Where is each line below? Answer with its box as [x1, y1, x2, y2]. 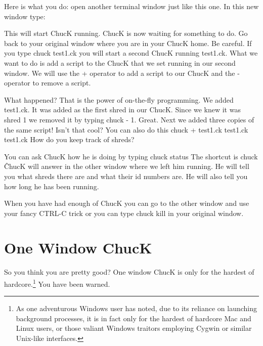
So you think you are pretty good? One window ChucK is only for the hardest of [4, 267, 254, 277]
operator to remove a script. [4, 77, 91, 88]
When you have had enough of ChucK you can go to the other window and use [4, 198, 249, 208]
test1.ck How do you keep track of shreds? [4, 134, 135, 145]
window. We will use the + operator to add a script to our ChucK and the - [4, 67, 240, 78]
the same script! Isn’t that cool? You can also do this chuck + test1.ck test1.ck [4, 124, 248, 135]
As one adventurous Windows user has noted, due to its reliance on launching [16, 303, 257, 314]
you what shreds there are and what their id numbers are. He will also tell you [4, 170, 248, 181]
